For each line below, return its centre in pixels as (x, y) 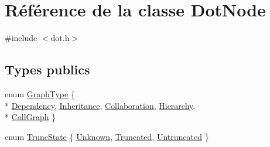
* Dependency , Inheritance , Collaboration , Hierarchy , (100, 105)
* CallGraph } (30, 117)
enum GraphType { (40, 93)
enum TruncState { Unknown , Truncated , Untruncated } (107, 136)
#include (21, 38)
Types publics (47, 69)
